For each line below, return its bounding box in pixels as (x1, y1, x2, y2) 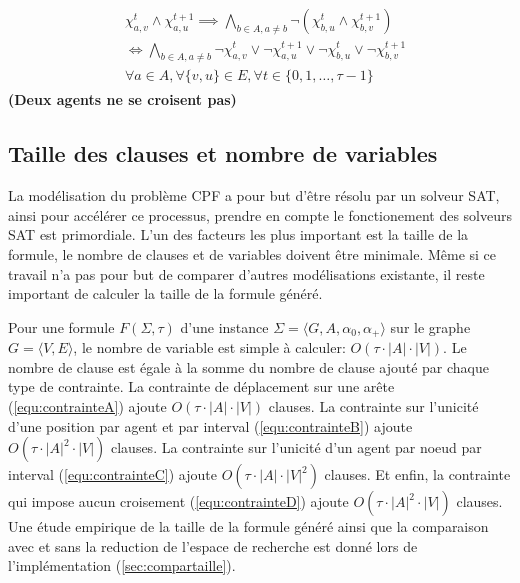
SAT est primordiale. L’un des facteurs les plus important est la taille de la (8, 224, 469, 245)
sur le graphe (390, 316, 471, 337)
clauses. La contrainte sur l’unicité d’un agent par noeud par (110, 437, 482, 458)
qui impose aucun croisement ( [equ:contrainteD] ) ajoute (8, 491, 349, 512)
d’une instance (180, 316, 269, 337)
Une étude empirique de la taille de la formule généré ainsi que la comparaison (8, 516, 489, 537)
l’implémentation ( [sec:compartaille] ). (8, 555, 236, 576)
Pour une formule (8, 316, 115, 337)
